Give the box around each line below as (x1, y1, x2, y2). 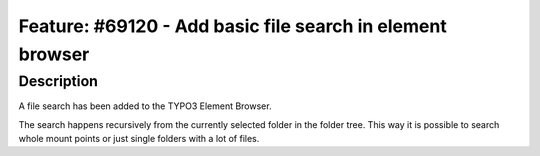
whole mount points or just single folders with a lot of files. (18, 132, 260, 144)
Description (18, 72, 99, 90)
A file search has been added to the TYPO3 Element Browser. (18, 100, 272, 112)
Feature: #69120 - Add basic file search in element (18, 15, 447, 37)
